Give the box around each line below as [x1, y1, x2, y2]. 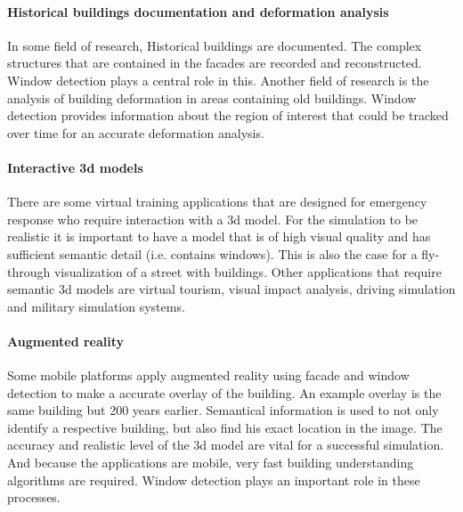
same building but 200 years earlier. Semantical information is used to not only [7, 401, 439, 419]
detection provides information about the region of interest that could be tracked [7, 106, 449, 125]
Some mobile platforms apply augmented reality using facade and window [7, 366, 410, 385]
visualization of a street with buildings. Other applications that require [53, 262, 442, 280]
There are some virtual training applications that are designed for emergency [7, 192, 427, 211]
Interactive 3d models [7, 158, 143, 176]
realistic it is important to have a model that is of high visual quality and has [7, 227, 431, 246]
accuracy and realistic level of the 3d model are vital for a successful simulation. [7, 435, 444, 454]
